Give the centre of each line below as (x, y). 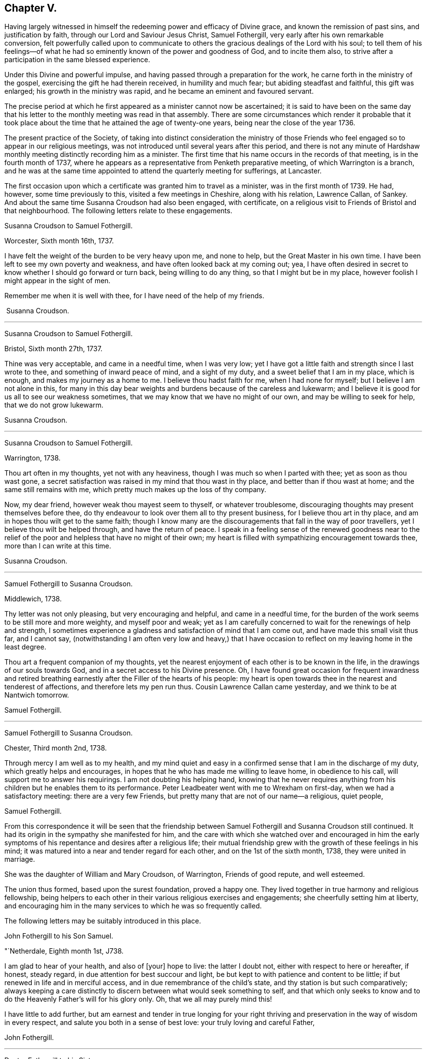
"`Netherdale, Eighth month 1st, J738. (64, 951)
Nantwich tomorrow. (37, 695)
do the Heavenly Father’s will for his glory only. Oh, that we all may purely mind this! (138, 999)
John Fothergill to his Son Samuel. (59, 936)
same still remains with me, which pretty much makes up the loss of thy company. (135, 490)
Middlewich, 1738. (33, 599)
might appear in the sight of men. (58, 281)
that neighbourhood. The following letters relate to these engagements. (119, 211)
